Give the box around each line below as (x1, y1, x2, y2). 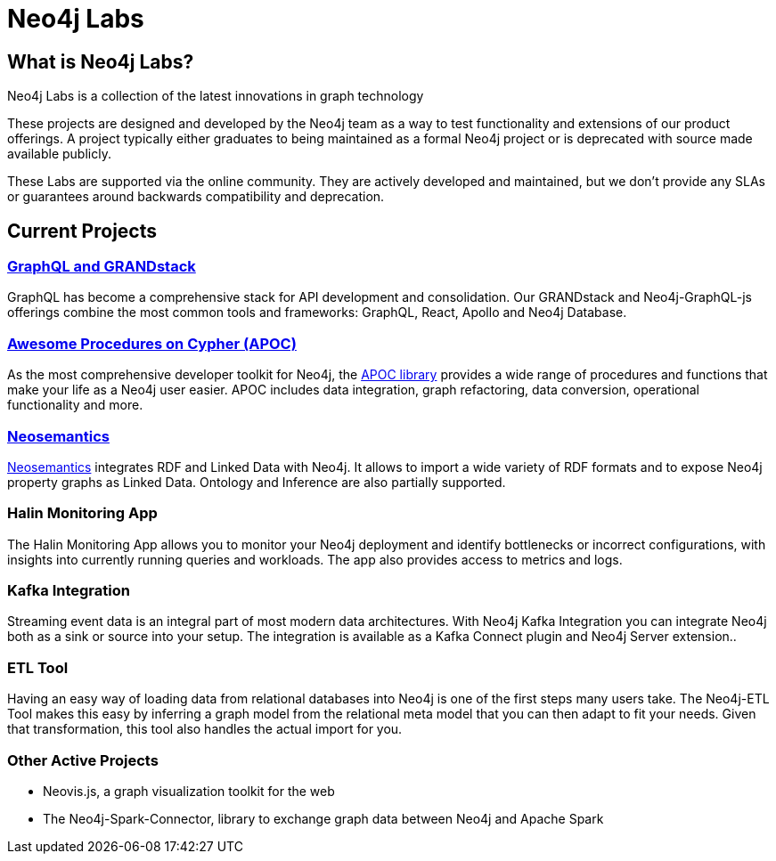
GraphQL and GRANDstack (7, 257, 196, 276)
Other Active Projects (7, 751, 159, 769)
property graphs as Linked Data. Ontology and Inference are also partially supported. (7, 474, 506, 490)
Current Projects (7, 219, 157, 242)
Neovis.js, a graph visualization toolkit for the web (43, 783, 335, 799)
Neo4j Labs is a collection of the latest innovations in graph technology (7, 88, 424, 104)
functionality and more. (7, 397, 143, 413)
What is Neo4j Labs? (7, 50, 194, 73)
